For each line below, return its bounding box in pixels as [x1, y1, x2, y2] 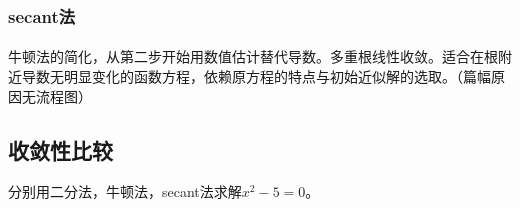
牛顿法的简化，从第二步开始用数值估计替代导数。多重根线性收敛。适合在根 [8, 46, 498, 67]
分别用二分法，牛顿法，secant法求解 [8, 181, 242, 202]
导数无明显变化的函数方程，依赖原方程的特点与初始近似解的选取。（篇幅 [21, 66, 491, 87]
